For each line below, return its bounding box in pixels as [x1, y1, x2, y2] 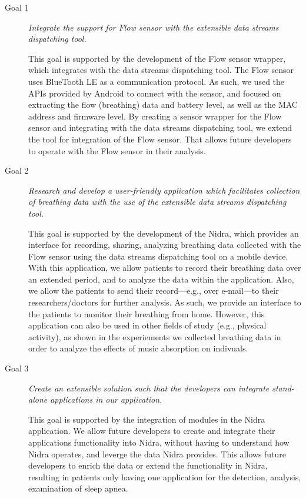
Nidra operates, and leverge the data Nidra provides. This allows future [28, 447, 287, 460]
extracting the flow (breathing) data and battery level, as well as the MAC [28, 98, 298, 111]
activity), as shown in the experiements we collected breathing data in [28, 330, 281, 343]
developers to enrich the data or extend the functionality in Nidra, [28, 459, 268, 472]
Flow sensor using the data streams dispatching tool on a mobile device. [28, 250, 288, 262]
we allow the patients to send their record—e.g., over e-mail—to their [28, 284, 279, 297]
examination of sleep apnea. [28, 482, 128, 494]
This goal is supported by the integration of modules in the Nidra [28, 413, 265, 425]
